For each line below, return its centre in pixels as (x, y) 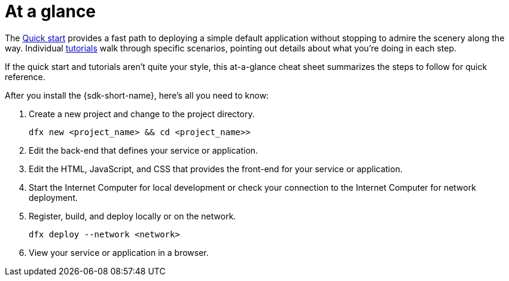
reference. (25, 77)
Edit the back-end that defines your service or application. (144, 150)
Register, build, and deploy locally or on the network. (132, 216)
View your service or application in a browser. (119, 252)
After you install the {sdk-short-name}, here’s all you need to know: (137, 95)
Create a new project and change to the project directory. (142, 114)
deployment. (53, 197)
